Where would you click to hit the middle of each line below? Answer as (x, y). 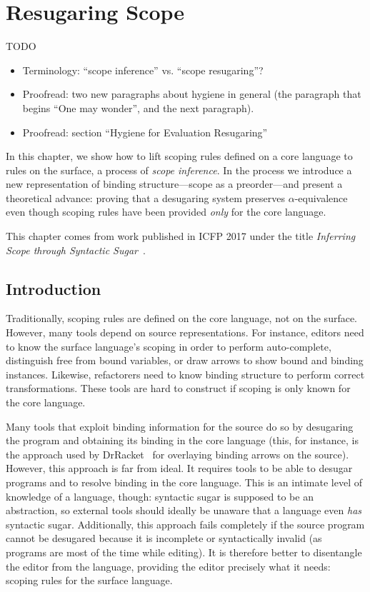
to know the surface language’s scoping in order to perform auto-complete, (169, 346)
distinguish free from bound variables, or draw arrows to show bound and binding (185, 360)
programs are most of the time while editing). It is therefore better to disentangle (184, 552)
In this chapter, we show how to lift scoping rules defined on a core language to (179, 156)
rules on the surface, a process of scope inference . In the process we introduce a (179, 170)
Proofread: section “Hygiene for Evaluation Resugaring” (145, 132)
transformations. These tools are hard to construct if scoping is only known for (178, 388)
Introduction (54, 288)
